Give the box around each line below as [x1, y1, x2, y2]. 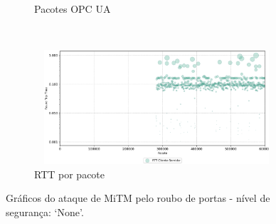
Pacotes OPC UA [34, 1, 111, 16]
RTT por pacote [34, 166, 105, 181]
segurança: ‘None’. [6, 204, 84, 219]
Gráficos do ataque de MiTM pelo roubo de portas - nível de [6, 190, 270, 205]
